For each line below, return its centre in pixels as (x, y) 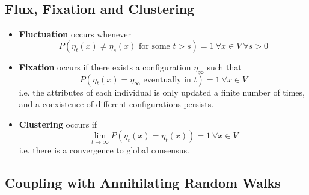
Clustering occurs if (58, 124)
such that (224, 67)
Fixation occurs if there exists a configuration (105, 67)
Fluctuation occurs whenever (75, 34)
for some (154, 46)
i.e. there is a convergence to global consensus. (104, 150)
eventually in (167, 80)
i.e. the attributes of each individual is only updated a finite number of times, (162, 92)
